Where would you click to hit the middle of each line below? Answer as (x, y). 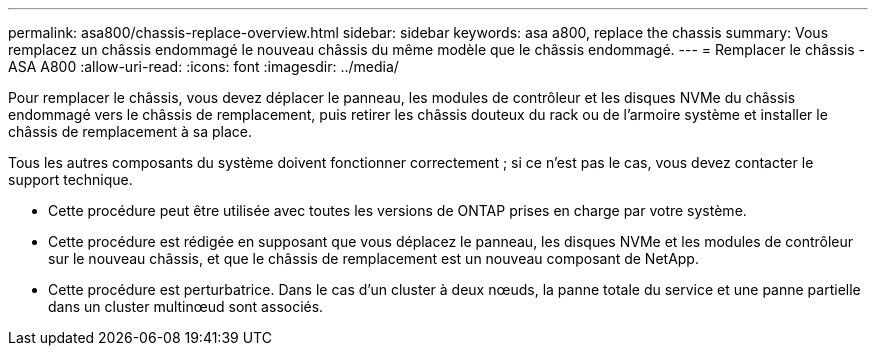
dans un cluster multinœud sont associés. (186, 306)
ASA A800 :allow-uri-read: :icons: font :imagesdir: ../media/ (203, 66)
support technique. (70, 179)
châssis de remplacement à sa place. (130, 131)
